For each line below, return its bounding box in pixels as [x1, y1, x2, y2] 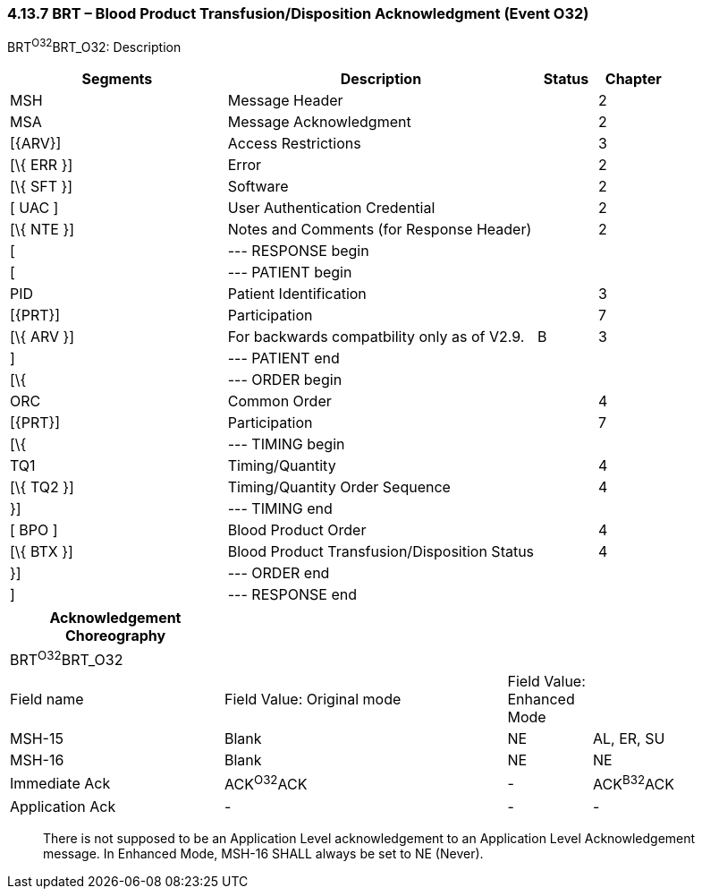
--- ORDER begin [227, 371, 343, 389]
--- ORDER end [227, 564, 330, 583]
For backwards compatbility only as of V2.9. [227, 328, 525, 346]
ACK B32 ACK [593, 772, 674, 794]
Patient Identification [227, 285, 367, 303]
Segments [81, 70, 153, 89]
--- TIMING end [227, 499, 333, 518]
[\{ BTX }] [10, 542, 73, 561]
